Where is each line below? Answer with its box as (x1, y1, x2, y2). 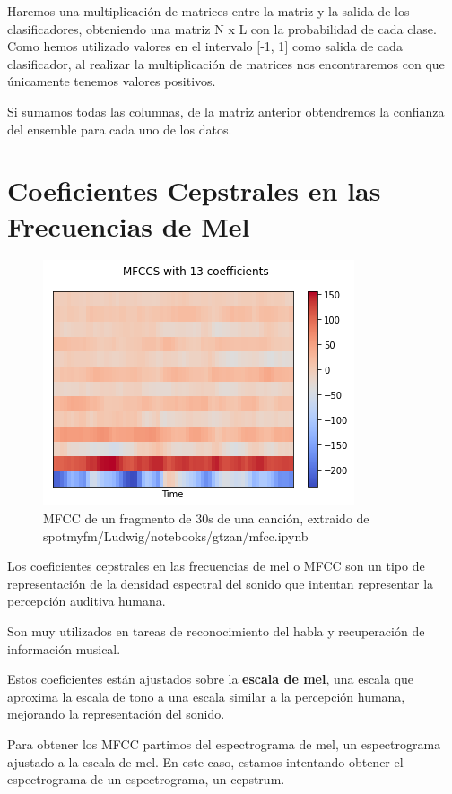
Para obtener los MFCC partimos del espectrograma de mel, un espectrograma (7, 735, 441, 753)
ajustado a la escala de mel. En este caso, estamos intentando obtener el (7, 752, 404, 771)
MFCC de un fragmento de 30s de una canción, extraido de (43, 509, 369, 528)
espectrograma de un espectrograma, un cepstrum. (7, 770, 285, 789)
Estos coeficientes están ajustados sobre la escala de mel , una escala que (7, 669, 414, 688)
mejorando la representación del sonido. (7, 704, 225, 723)
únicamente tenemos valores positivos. (7, 72, 216, 91)
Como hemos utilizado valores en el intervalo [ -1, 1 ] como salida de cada (7, 37, 403, 56)
